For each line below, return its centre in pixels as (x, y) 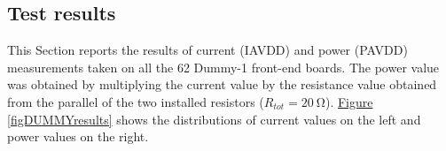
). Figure (349, 101)
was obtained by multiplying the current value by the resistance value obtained (222, 84)
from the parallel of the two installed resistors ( (136, 101)
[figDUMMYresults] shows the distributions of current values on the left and (214, 119)
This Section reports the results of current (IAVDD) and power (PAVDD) (207, 50)
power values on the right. (78, 136)
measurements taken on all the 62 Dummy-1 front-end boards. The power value (223, 67)
